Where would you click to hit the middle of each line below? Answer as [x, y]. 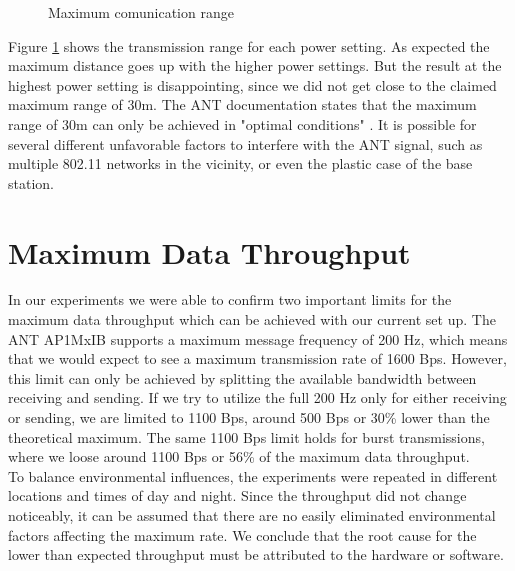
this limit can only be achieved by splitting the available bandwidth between [242, 377]
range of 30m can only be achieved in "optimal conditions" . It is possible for [242, 123]
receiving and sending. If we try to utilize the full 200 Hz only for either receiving [257, 397]
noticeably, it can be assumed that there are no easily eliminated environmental [252, 515]
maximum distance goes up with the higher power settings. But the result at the [255, 65]
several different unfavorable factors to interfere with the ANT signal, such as [245, 143]
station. [31, 182]
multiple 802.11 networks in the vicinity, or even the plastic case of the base [240, 163]
